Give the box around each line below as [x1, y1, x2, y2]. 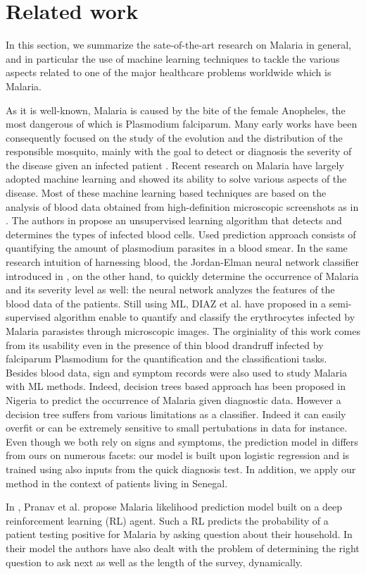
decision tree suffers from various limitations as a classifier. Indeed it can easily [6, 406, 346, 421]
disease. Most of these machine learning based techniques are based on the [6, 185, 327, 200]
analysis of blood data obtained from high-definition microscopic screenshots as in [6, 199, 359, 214]
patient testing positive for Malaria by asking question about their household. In [6, 527, 353, 542]
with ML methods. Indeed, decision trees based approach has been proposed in [6, 379, 346, 393]
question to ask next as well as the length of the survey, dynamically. [6, 554, 303, 569]
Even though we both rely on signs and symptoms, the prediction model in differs [6, 434, 358, 448]
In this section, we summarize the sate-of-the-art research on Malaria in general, [6, 37, 351, 52]
